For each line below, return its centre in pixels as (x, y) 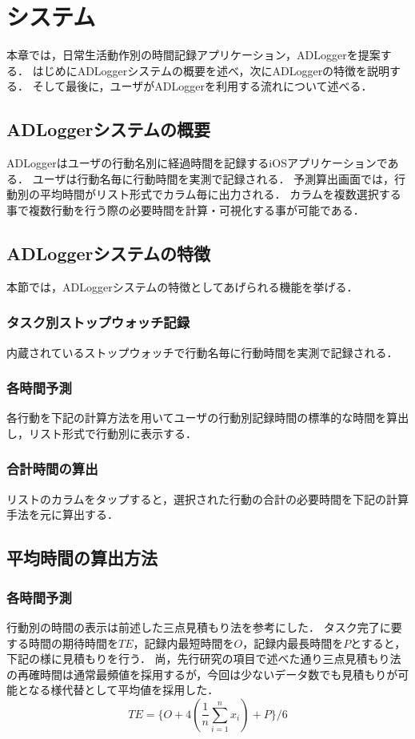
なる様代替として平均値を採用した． (124, 690)
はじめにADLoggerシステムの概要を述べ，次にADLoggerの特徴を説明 (211, 70)
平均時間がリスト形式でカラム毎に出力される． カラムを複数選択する (220, 194)
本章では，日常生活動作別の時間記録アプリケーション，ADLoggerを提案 (194, 55)
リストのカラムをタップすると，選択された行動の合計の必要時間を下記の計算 (208, 498)
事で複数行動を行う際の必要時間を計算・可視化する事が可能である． (186, 209)
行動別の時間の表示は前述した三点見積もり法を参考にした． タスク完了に (199, 627)
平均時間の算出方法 (82, 558)
